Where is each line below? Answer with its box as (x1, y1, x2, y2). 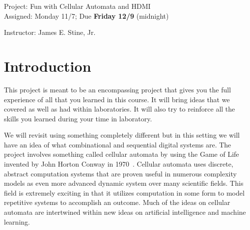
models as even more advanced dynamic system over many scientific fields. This (4, 178, 244, 188)
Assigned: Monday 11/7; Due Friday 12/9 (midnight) (4, 10, 169, 21)
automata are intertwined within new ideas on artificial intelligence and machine (4, 207, 246, 217)
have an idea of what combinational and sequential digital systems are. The (4, 139, 231, 149)
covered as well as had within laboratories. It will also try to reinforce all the (4, 104, 235, 114)
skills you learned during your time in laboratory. (4, 113, 152, 123)
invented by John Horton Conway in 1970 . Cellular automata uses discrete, (4, 159, 233, 169)
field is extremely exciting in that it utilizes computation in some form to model (4, 187, 245, 198)
